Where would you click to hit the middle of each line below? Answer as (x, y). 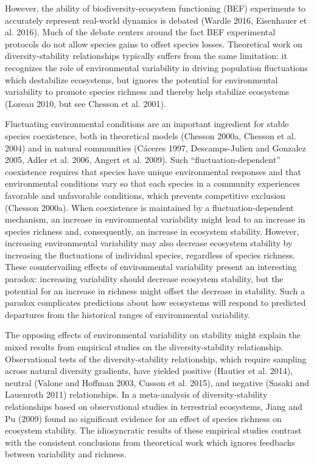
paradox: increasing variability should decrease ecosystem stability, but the (144, 279)
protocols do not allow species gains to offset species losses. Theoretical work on (154, 43)
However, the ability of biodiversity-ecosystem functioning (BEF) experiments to (155, 8)
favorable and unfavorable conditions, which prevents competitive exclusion (145, 195)
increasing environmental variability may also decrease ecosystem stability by (149, 243)
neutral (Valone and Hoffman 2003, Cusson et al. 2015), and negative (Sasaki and (157, 382)
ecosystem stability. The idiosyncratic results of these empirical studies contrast (153, 430)
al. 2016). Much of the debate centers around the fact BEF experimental (140, 32)
